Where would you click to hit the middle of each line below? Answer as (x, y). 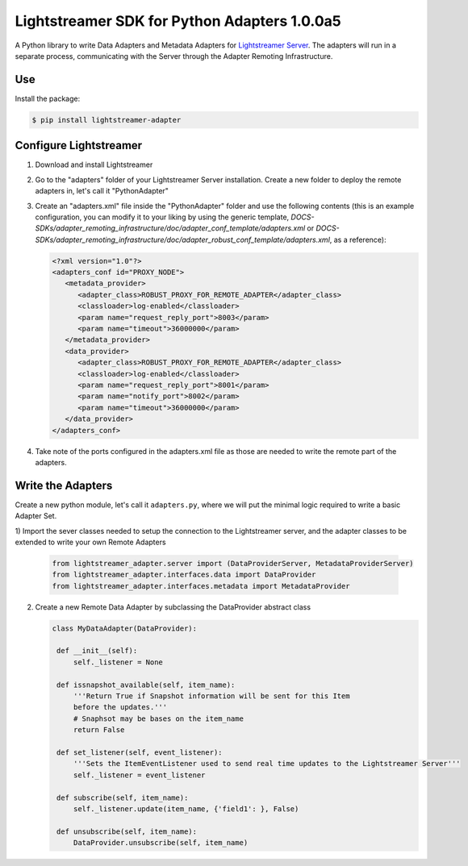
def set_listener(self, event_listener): (140, 753)
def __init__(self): (97, 651)
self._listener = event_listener (139, 775)
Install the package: (48, 98)
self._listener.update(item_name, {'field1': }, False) (186, 809)
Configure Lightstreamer (79, 146)
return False (99, 730)
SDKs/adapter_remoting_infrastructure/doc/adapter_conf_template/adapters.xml (170, 228)
